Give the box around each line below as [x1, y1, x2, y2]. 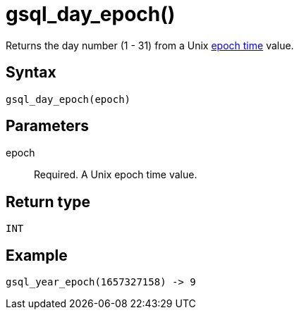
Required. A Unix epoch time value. [34, 168, 197, 181]
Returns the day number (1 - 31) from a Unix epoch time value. [6, 39, 294, 51]
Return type [6, 192, 91, 211]
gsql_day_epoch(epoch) [6, 93, 131, 105]
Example [6, 246, 68, 264]
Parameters [6, 117, 89, 135]
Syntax [6, 63, 56, 82]
